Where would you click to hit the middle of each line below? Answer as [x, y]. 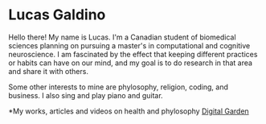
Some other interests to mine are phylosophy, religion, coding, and [119, 87]
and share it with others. [48, 71]
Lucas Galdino [57, 15]
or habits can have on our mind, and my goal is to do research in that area [131, 63]
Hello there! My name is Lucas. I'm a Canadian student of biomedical [122, 37]
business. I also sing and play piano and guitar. [86, 95]
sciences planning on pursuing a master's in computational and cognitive [129, 45]
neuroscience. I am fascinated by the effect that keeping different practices [133, 54]
